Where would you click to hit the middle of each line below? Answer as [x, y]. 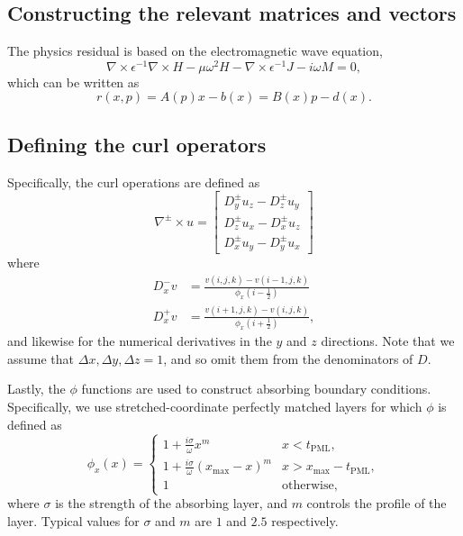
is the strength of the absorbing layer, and [171, 503]
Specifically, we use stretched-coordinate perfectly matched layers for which [215, 406]
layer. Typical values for [73, 520]
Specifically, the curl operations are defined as [134, 182]
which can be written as [73, 82]
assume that [41, 358]
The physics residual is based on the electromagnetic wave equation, [195, 51]
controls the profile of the [377, 503]
